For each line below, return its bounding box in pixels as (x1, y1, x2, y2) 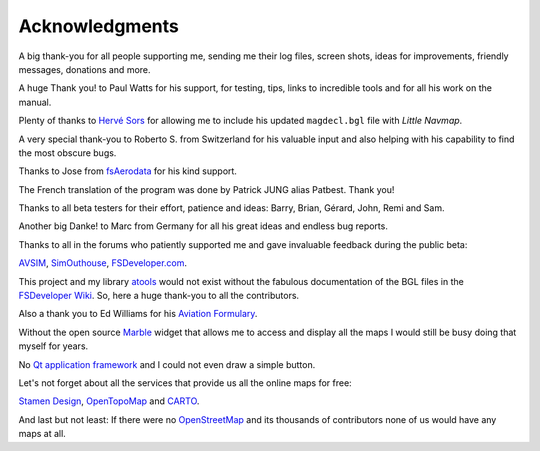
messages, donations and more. (18, 63, 151, 75)
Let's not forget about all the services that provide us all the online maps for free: (18, 376, 352, 389)
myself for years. (18, 340, 89, 352)
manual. (18, 96, 52, 108)
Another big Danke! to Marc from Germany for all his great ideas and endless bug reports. (18, 220, 389, 232)
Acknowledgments (18, 15, 180, 37)
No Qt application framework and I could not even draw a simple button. (18, 358, 316, 370)
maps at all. (18, 428, 67, 440)
